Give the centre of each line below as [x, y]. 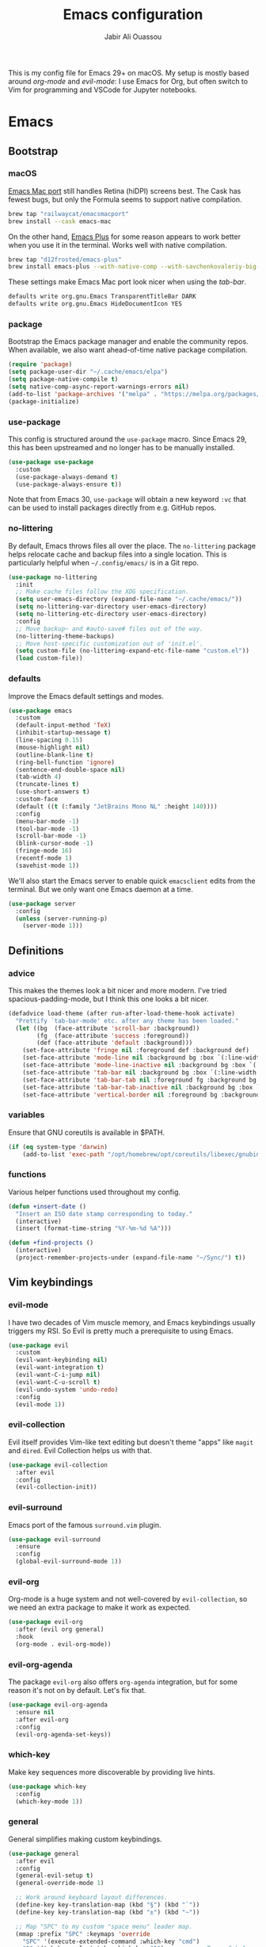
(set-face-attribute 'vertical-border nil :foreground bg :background [141, 1095]
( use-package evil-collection [58, 1465]
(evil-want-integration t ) [60, 1367]
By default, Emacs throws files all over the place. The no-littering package [132, 546]
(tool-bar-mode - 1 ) [47, 829]
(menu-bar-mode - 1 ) [47, 821]
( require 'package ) [40, 364]
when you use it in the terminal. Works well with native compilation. [118, 245]
